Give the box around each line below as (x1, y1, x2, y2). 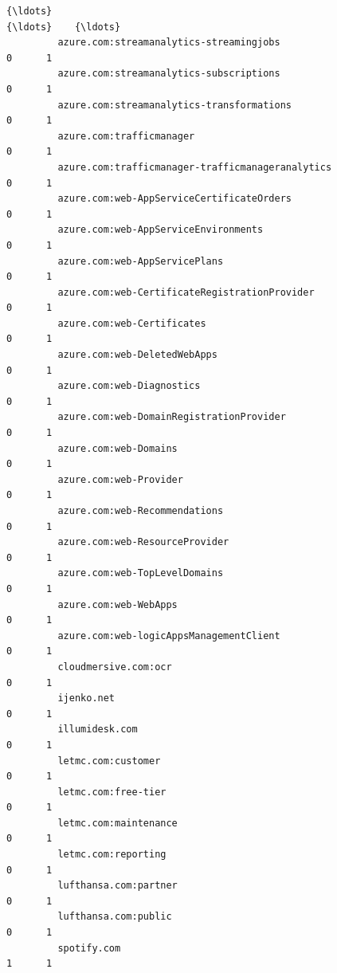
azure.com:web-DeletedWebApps (57, 349, 217, 361)
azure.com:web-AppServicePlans (57, 255, 224, 267)
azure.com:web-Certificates (57, 317, 206, 329)
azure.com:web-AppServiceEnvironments (57, 224, 264, 236)
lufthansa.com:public (57, 911, 172, 923)
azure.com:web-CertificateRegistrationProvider (57, 286, 315, 298)
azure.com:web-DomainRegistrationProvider (57, 411, 286, 423)
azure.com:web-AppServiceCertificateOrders (57, 193, 292, 205)
